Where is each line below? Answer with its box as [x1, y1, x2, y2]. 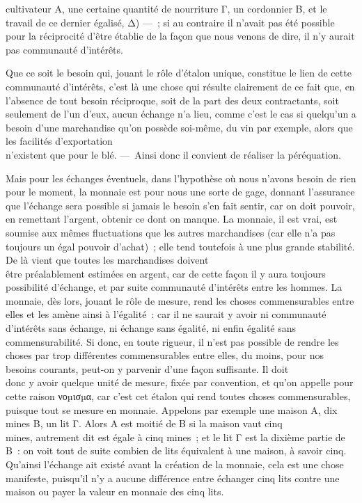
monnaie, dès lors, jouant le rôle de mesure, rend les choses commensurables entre [6, 293, 354, 308]
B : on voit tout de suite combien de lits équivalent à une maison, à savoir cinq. [6, 443, 347, 458]
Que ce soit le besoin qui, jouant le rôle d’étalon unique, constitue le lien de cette [6, 65, 352, 80]
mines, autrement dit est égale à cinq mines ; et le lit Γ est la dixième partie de [6, 429, 345, 444]
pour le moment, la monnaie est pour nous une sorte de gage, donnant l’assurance [6, 184, 355, 199]
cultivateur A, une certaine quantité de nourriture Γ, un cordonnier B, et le [6, 1, 327, 15]
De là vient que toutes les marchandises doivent [6, 253, 209, 267]
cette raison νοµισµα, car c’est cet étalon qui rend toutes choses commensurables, [6, 389, 351, 404]
